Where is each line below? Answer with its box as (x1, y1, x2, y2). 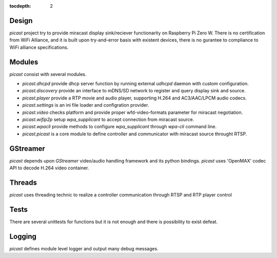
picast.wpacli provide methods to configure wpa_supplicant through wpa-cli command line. (22, 124, 217, 130)
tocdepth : (9, 3, 31, 9)
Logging (9, 232, 37, 241)
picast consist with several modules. (9, 71, 87, 77)
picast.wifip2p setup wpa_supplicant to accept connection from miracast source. (22, 116, 194, 123)
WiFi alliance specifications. (9, 44, 69, 50)
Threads (9, 178, 37, 187)
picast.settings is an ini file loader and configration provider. (22, 102, 149, 108)
